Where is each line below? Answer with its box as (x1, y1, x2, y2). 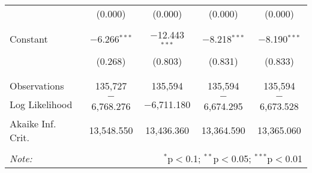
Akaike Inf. (10, 116, 56, 130)
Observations (10, 78, 64, 93)
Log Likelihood (10, 97, 73, 112)
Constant (10, 32, 48, 46)
